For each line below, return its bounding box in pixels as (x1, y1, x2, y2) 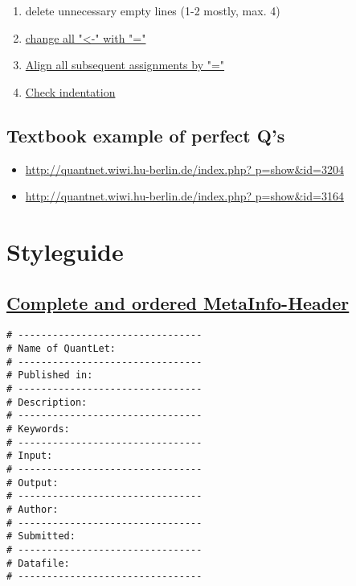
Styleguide (6, 234, 124, 267)
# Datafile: (6, 557, 70, 569)
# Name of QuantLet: (6, 343, 117, 354)
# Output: (6, 477, 59, 489)
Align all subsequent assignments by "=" (25, 56, 225, 73)
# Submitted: (6, 530, 76, 543)
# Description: (6, 396, 88, 408)
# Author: (6, 503, 59, 515)
